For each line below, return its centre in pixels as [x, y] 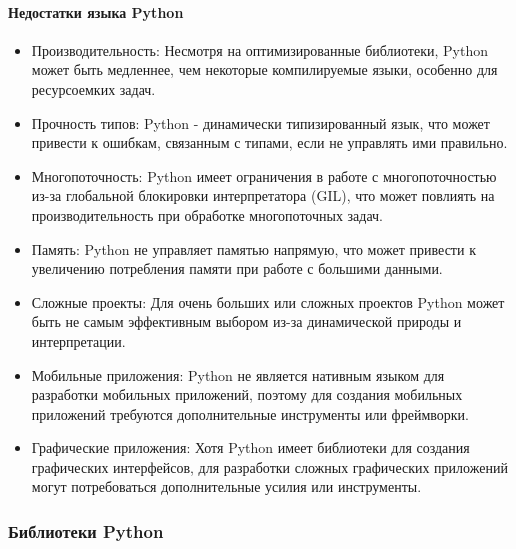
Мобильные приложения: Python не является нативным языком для [238, 374]
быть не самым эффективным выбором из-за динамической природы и [246, 321]
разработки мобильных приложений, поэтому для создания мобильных [247, 394]
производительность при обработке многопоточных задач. [207, 214]
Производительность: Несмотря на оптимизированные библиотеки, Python [259, 49]
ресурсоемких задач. [93, 88]
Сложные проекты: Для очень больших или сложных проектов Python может [268, 301]
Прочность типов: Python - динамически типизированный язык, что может [260, 122]
